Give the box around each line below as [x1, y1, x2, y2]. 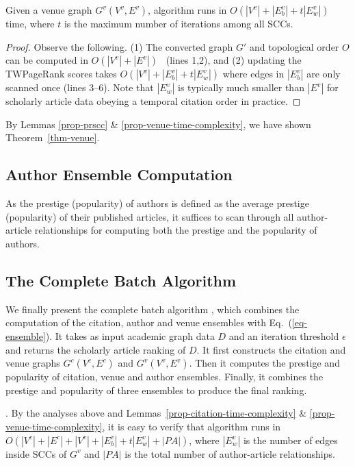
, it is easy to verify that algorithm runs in [102, 419, 281, 433]
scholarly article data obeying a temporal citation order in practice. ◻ [5, 94, 301, 108]
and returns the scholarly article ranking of [5, 342, 186, 356]
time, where [5, 16, 55, 30]
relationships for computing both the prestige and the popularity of [34, 223, 317, 237]
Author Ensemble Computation [5, 164, 233, 185]
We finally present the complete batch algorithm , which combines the [5, 302, 300, 316]
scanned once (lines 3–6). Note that [5, 80, 154, 95]
